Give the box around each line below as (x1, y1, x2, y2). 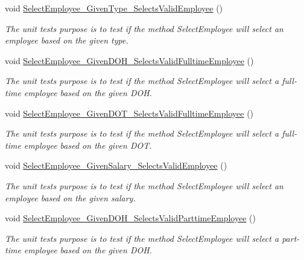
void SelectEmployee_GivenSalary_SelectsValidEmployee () (5, 159, 227, 172)
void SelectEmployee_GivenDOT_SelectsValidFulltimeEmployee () (5, 106, 254, 119)
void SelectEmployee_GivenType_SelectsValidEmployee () (5, 2, 223, 14)
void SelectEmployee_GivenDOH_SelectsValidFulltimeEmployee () (5, 54, 254, 67)
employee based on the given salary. (5, 191, 136, 204)
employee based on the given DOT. (24, 138, 152, 151)
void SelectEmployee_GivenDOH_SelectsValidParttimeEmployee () (5, 212, 256, 224)
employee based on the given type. (5, 34, 128, 47)
